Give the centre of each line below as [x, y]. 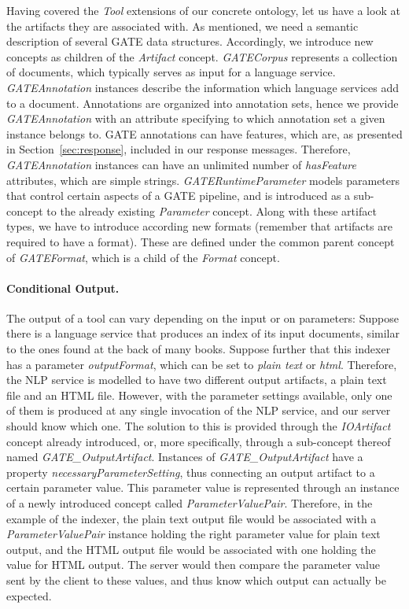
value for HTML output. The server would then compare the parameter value [193, 565]
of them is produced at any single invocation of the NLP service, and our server [199, 410]
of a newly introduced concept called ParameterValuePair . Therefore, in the [190, 503]
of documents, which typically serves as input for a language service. [171, 72]
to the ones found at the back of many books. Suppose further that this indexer [199, 349]
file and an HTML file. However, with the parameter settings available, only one [199, 395]
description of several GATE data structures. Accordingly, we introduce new [190, 41]
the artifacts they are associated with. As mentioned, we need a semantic [182, 26]
